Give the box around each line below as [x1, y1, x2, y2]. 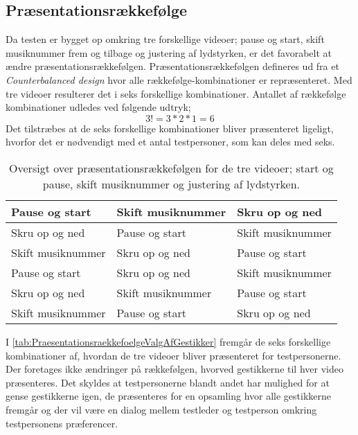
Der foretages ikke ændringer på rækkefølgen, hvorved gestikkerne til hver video [6, 362, 343, 376]
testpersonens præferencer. [6, 416, 118, 430]
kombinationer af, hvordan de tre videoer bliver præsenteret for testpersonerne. [6, 348, 341, 362]
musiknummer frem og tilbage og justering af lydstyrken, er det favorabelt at [6, 45, 332, 60]
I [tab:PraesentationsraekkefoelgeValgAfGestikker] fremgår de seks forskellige [6, 334, 331, 348]
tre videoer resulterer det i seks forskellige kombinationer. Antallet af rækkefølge [6, 86, 346, 100]
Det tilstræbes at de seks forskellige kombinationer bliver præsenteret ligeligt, [6, 121, 334, 135]
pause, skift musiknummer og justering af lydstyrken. [42, 175, 301, 192]
